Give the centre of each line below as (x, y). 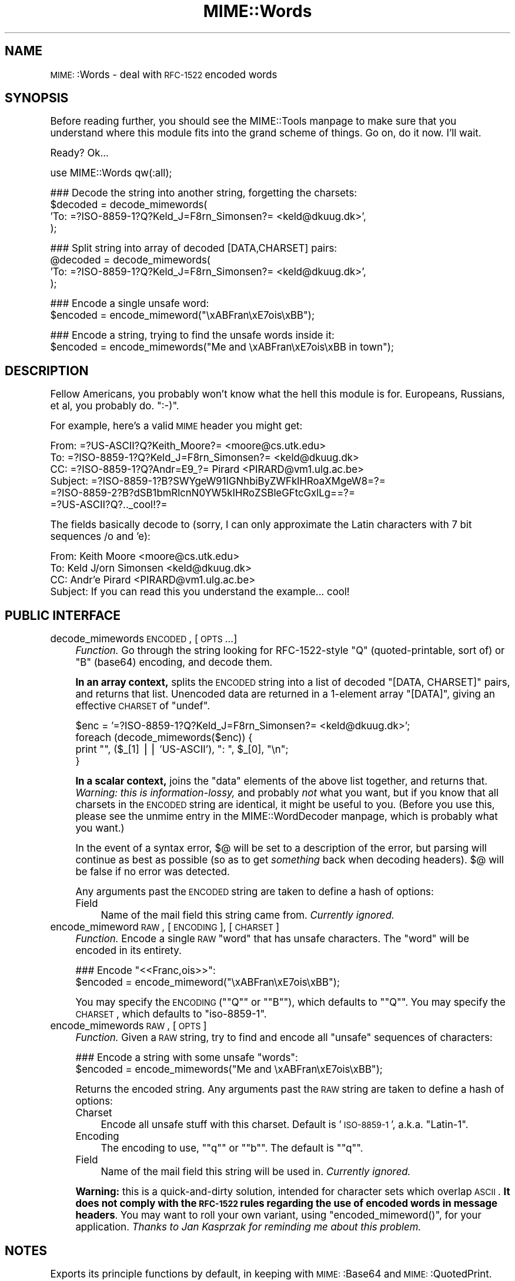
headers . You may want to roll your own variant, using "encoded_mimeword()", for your (278, 1215)
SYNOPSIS (37, 98)
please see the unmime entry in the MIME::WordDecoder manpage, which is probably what (287, 817)
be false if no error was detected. (153, 872)
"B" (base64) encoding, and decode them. (174, 663)
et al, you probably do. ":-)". (115, 406)
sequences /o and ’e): (100, 537)
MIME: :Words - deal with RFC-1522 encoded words (164, 74)
